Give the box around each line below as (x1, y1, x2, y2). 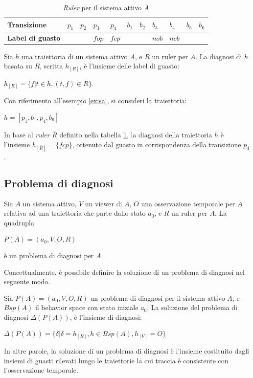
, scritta (40, 61, 63, 71)
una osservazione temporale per (141, 198, 235, 208)
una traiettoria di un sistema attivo (22, 51, 128, 61)
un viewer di (85, 198, 122, 208)
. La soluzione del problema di (147, 302, 237, 312)
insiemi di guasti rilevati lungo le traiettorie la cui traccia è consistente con (4, 355, 229, 365)
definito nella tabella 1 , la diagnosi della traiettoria (59, 129, 212, 139)
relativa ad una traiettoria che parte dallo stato (4, 208, 146, 218)
